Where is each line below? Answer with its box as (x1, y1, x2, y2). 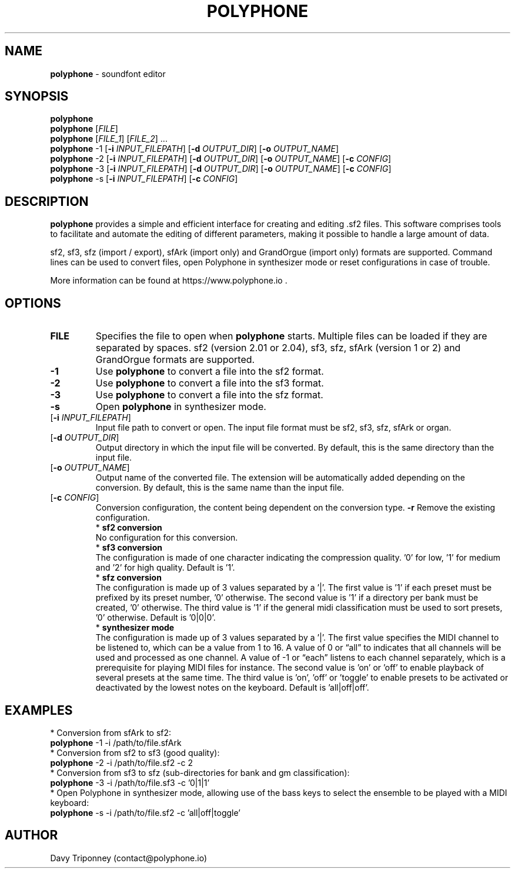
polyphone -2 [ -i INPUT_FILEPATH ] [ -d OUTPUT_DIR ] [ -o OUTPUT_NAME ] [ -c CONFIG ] (50, 154, 392, 164)
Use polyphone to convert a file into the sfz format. (95, 389, 323, 401)
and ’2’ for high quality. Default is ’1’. (95, 562, 235, 573)
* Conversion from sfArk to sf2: (50, 727, 172, 738)
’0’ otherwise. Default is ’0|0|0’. (95, 612, 216, 623)
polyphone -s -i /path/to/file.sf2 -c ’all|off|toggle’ (50, 807, 240, 818)
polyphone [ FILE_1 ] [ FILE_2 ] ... (50, 134, 168, 144)
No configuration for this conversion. (95, 532, 238, 543)
